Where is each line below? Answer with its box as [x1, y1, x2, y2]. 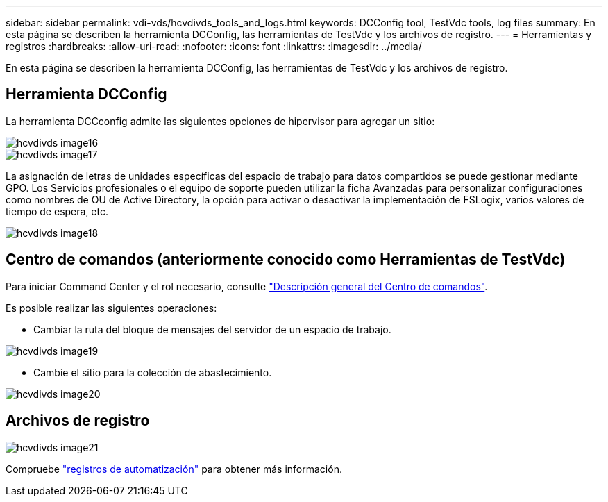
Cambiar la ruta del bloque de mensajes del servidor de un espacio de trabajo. [33, 323, 391, 335]
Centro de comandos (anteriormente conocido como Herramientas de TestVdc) [6, 251, 566, 269]
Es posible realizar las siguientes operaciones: [6, 301, 217, 314]
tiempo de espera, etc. [6, 205, 108, 217]
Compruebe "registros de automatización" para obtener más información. [6, 462, 342, 475]
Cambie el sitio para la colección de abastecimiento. [33, 366, 272, 378]
